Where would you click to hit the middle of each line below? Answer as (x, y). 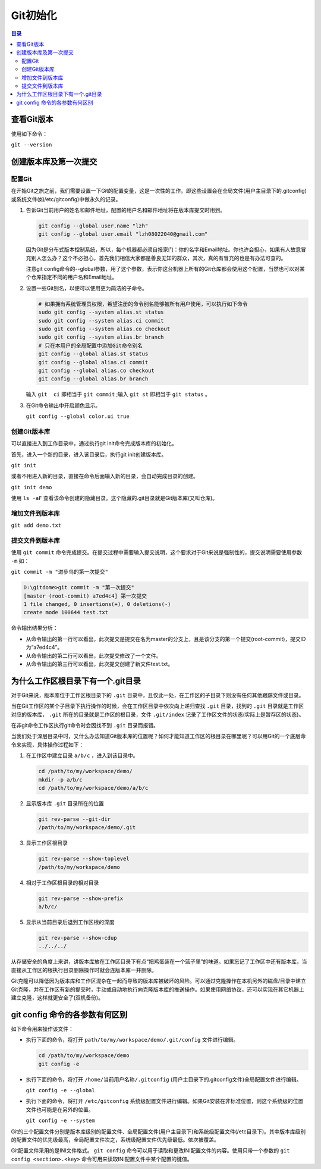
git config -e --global (60, 1090)
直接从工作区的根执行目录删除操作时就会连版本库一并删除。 (84, 970)
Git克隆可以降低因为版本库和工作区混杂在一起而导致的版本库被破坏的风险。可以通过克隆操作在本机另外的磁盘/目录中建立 (158, 981)
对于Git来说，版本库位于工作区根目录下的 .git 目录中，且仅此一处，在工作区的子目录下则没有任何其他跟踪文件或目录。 (158, 695)
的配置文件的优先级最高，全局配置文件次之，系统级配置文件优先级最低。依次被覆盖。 (115, 1139)
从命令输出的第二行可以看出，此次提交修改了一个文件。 (94, 655)
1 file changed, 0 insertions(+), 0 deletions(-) (97, 604)
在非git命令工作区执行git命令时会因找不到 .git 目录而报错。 (85, 726)
